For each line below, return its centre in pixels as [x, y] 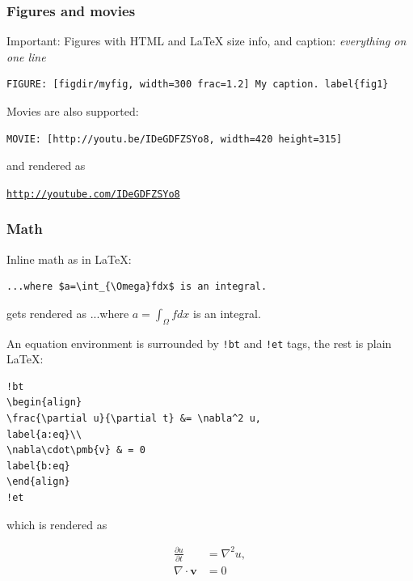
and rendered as [46, 165]
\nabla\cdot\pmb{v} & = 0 [76, 450]
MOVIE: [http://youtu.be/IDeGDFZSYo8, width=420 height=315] [175, 139]
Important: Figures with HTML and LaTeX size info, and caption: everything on [206, 41]
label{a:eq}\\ [44, 434]
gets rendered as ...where [68, 313]
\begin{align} [44, 403]
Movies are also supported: [73, 111]
